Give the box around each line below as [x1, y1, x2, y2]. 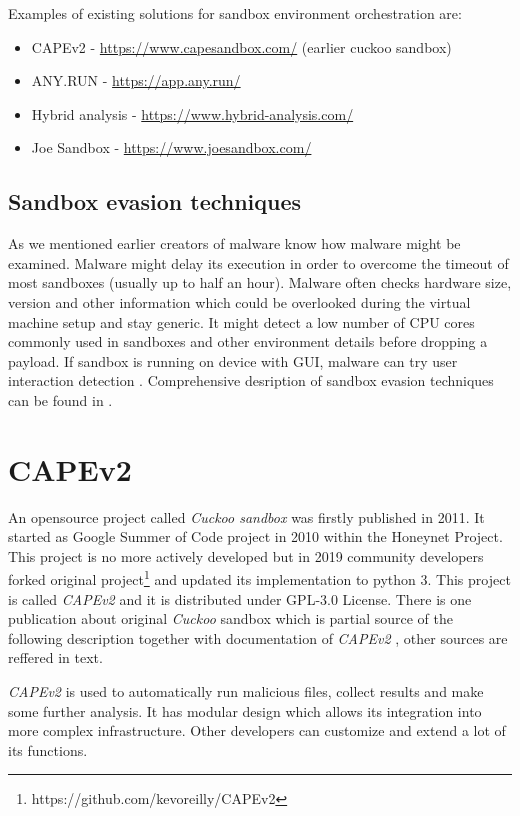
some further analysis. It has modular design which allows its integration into [8, 700, 482, 721]
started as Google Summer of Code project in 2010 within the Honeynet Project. [8, 526, 503, 547]
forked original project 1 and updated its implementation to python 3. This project [8, 566, 511, 590]
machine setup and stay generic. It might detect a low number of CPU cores [8, 311, 475, 332]
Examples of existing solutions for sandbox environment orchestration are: [8, 3, 462, 23]
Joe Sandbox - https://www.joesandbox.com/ [31, 137, 312, 158]
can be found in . [8, 389, 113, 410]
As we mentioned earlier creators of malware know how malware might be [8, 233, 461, 254]
